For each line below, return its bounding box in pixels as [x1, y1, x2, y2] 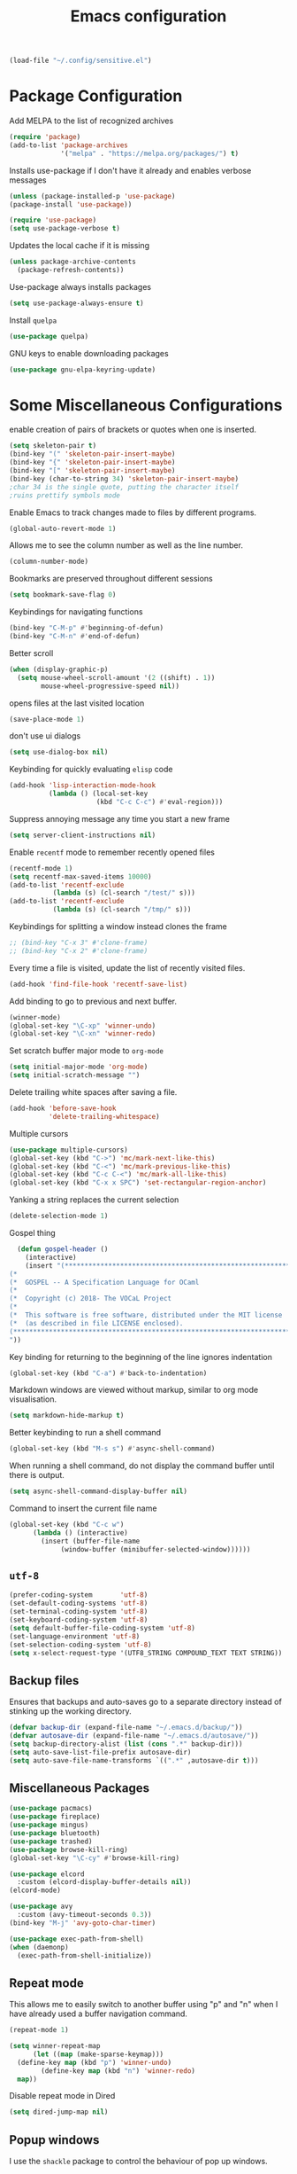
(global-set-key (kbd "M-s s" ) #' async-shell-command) [9, 1444, 216, 1453]
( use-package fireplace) [9, 1812, 101, 1821]
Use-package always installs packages [9, 281, 152, 292]
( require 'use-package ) [9, 215, 97, 225]
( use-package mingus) [9, 1820, 89, 1830]
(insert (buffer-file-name [41, 1537, 141, 1545]
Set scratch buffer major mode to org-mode [9, 1045, 164, 1056]
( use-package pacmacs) [9, 1804, 93, 1813]
